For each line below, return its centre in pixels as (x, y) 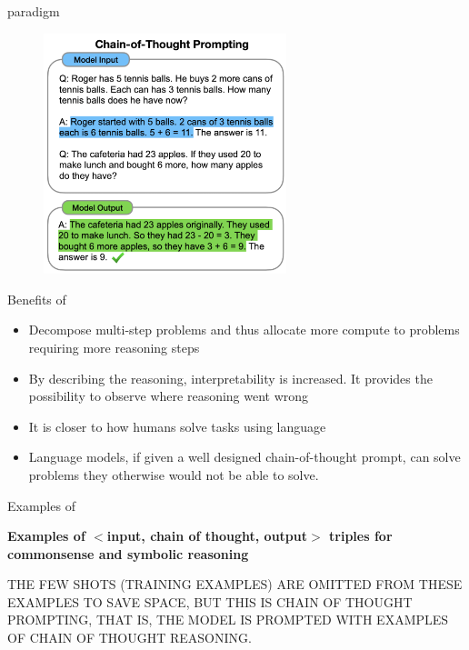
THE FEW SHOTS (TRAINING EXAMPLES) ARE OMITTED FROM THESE (235, 584)
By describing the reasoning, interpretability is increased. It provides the (230, 378)
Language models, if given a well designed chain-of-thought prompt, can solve (244, 457)
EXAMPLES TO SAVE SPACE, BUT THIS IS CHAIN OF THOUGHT (210, 601)
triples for (361, 536)
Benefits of (37, 299)
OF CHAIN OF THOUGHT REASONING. (130, 638)
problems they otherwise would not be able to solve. (174, 474)
